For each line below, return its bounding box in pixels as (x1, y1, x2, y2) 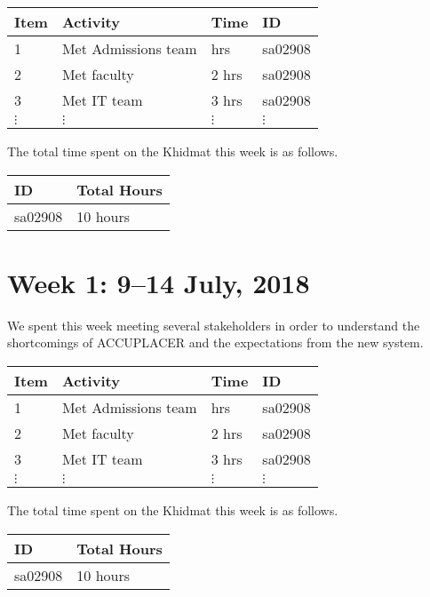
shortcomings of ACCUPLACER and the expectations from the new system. (7, 333, 424, 352)
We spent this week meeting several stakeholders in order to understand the (7, 315, 420, 334)
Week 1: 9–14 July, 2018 (7, 264, 310, 300)
